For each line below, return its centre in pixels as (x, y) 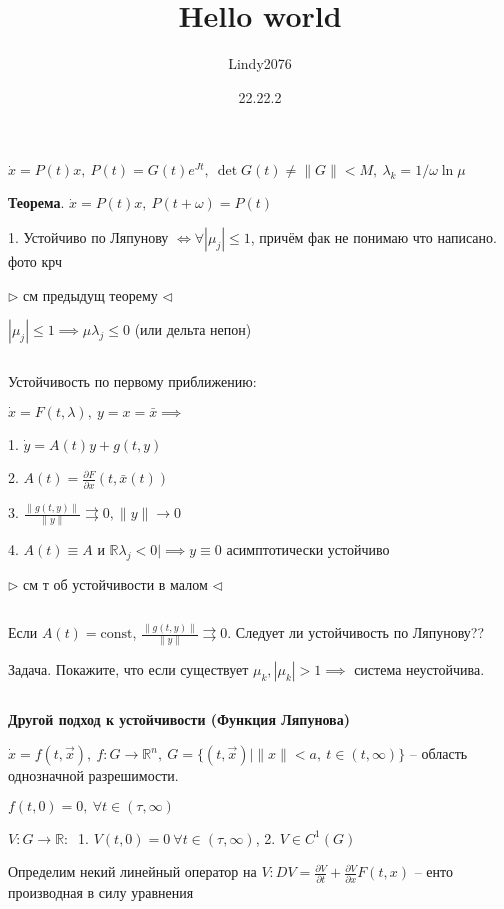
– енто (433, 871)
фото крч (35, 260)
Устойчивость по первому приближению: (132, 381)
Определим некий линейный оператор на (132, 871)
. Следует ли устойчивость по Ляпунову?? (356, 632)
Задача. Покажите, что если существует (128, 669)
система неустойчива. (419, 669)
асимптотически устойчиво (308, 549)
